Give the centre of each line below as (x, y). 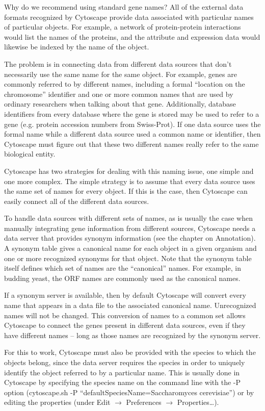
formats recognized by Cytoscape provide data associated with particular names (129, 17)
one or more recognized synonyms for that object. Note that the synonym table (128, 258)
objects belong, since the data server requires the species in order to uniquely (125, 362)
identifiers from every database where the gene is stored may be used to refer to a (132, 113)
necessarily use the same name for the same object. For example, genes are (121, 74)
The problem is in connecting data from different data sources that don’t (118, 63)
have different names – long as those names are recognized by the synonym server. (132, 335)
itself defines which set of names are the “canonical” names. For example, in (123, 268)
